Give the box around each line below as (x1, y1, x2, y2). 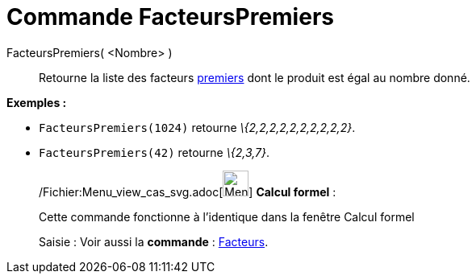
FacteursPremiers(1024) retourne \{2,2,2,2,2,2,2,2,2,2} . (39, 120, 356, 134)
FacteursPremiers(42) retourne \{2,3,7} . (39, 145, 270, 159)
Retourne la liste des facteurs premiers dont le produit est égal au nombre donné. (39, 70, 470, 84)
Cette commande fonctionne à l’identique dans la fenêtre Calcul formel (39, 209, 415, 224)
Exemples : (6, 95, 67, 109)
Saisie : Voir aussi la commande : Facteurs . (39, 234, 269, 249)
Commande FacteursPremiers (6, 3, 334, 31)
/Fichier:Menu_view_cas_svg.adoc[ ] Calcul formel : (39, 184, 336, 199)
